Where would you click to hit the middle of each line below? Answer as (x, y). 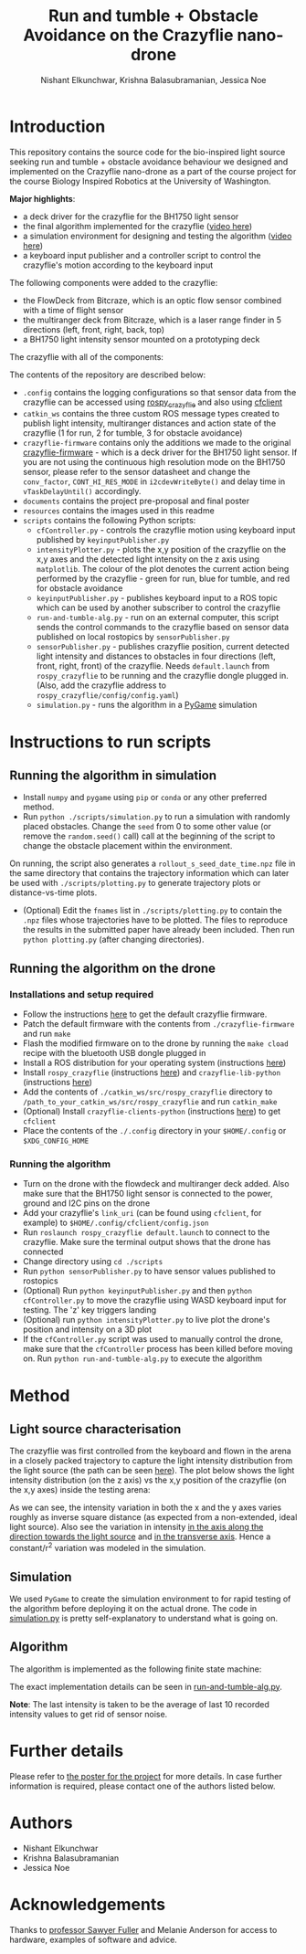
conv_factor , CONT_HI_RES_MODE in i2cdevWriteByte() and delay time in (154, 481)
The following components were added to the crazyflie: (114, 282)
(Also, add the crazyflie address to (101, 685)
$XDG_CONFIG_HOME (56, 1141)
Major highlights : (42, 198)
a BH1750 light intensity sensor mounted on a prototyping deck (141, 339)
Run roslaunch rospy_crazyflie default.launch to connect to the (146, 1232)
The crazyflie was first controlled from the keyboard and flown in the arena (151, 1451)
